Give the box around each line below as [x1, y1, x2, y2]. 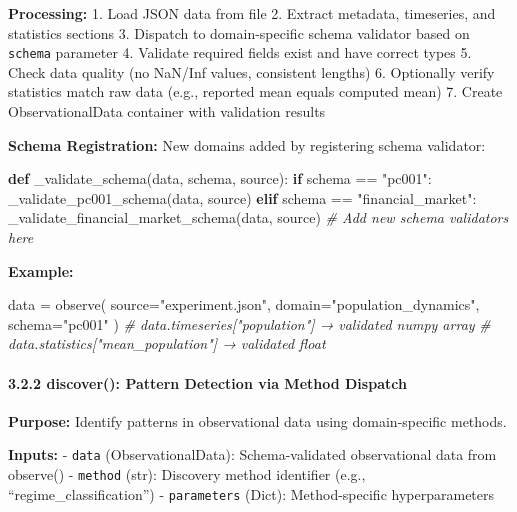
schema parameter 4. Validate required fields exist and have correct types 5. [8, 42, 472, 63]
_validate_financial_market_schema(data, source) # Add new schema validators [8, 207, 509, 228]
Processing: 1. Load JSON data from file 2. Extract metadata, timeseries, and [8, 3, 496, 23]
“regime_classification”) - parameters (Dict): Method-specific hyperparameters [8, 483, 495, 504]
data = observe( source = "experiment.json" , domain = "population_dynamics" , [8, 294, 480, 315]
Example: [8, 260, 74, 281]
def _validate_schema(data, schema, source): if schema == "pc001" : [8, 168, 432, 189]
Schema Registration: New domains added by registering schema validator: [8, 134, 486, 155]
